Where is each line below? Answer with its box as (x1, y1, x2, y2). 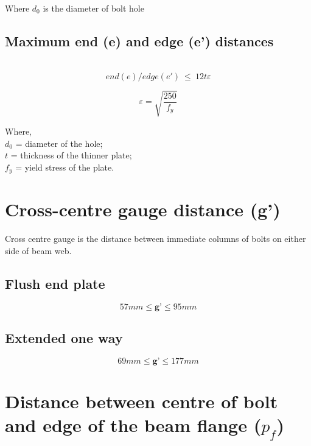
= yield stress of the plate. (15, 160, 114, 173)
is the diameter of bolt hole (43, 2, 144, 14)
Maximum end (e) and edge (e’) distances (5, 31, 274, 50)
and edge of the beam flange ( (5, 412, 262, 437)
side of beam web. (5, 244, 72, 257)
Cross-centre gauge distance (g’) (5, 197, 281, 222)
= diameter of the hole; (15, 136, 103, 149)
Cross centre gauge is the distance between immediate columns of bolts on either (5, 232, 306, 245)
